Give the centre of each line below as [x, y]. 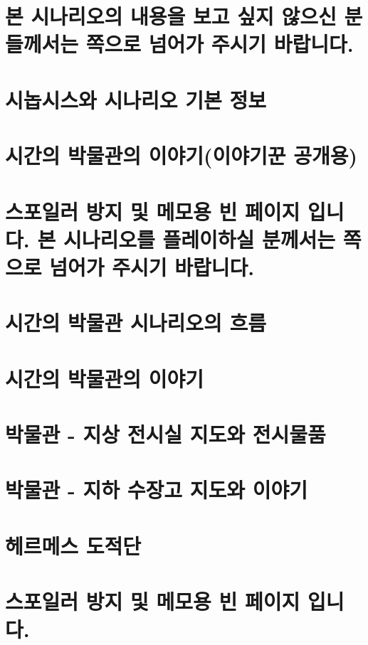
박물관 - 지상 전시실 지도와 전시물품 [165, 434]
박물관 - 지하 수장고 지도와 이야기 [156, 490]
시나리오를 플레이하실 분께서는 [199, 239]
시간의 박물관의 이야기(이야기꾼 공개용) [182, 155]
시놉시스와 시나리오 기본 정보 [136, 99]
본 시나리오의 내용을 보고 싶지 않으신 [171, 16]
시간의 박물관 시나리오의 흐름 [136, 322]
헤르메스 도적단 [73, 545]
